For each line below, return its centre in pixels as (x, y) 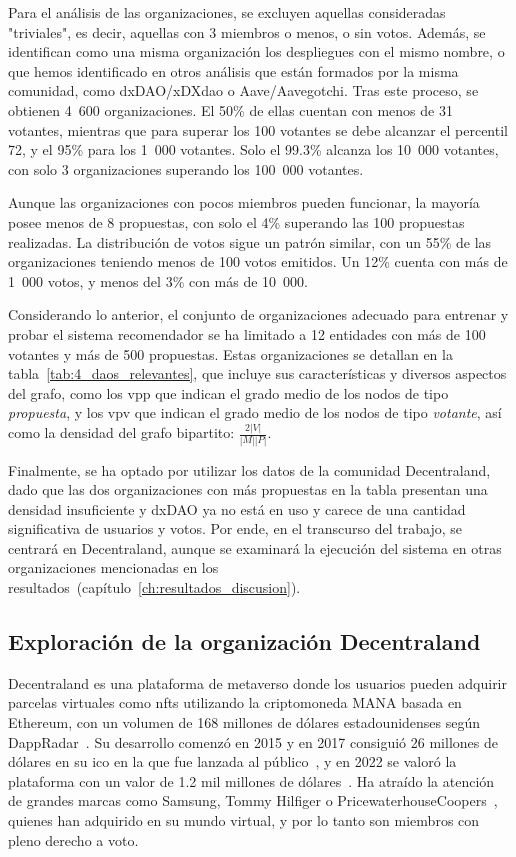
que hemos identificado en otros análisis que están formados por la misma (233, 70)
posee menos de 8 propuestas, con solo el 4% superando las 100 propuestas (236, 221)
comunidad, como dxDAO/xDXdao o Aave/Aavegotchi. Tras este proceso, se (243, 90)
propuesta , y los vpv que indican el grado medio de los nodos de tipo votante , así (255, 412)
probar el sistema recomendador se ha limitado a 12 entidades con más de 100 (247, 333)
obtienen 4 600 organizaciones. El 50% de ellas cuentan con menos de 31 (230, 109)
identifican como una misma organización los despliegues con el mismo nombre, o (256, 51)
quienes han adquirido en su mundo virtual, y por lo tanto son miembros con (244, 820)
